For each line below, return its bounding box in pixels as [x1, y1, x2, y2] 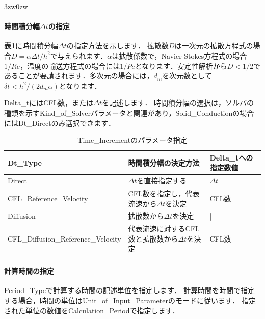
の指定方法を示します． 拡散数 [66, 40, 169, 51]
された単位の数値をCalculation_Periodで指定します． [4, 305, 179, 315]
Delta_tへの [209, 152, 253, 163]
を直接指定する [137, 175, 187, 186]
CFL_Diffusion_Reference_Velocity [8, 233, 121, 244]
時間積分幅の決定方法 [128, 157, 200, 168]
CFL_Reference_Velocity [8, 193, 88, 203]
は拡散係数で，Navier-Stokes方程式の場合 [112, 50, 247, 61]
